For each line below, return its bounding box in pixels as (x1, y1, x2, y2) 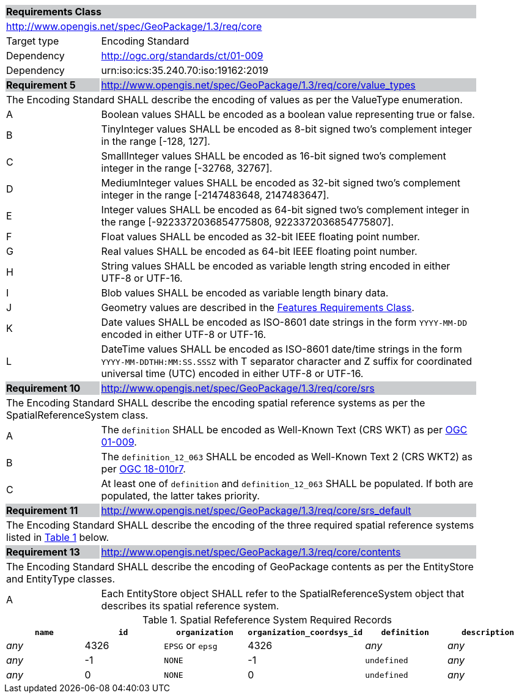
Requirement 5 (6, 79, 76, 91)
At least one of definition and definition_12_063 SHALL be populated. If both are (101, 477, 474, 490)
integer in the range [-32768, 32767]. (101, 162, 273, 174)
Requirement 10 (6, 382, 81, 394)
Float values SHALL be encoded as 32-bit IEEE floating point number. (101, 230, 420, 243)
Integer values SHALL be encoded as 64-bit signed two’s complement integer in (101, 204, 469, 216)
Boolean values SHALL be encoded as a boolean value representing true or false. (101, 108, 475, 120)
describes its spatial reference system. (101, 600, 279, 612)
